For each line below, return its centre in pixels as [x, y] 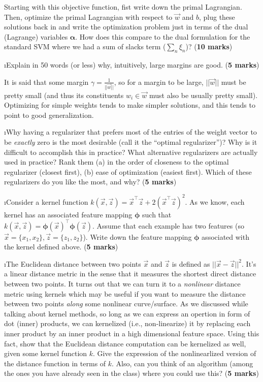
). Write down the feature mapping [137, 236]
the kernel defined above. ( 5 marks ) [61, 247]
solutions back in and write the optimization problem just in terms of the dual [126, 27]
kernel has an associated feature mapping [68, 214]
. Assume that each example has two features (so [168, 225]
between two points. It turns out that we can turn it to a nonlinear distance [122, 284]
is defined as [191, 263]
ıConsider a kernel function [46, 201]
